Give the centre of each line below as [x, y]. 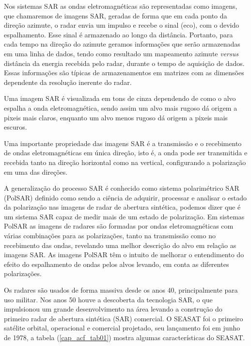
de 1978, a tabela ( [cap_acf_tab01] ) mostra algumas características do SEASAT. [125, 337]
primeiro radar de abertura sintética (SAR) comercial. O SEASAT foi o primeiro [124, 318]
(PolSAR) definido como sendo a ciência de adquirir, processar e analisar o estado [125, 197]
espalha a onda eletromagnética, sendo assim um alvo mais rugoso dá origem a [121, 107]
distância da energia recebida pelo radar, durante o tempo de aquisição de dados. [124, 63]
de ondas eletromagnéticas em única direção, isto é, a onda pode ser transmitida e [126, 153]
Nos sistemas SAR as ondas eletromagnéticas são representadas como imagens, [121, 6]
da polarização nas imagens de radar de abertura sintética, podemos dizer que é [122, 207]
